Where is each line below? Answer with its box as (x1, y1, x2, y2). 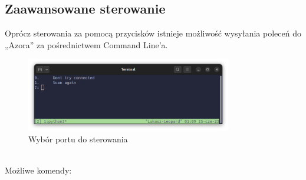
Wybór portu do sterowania (28, 132, 128, 145)
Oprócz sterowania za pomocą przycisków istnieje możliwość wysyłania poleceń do (5, 27, 301, 39)
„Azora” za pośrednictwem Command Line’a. (5, 38, 168, 51)
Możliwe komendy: (5, 164, 72, 176)
